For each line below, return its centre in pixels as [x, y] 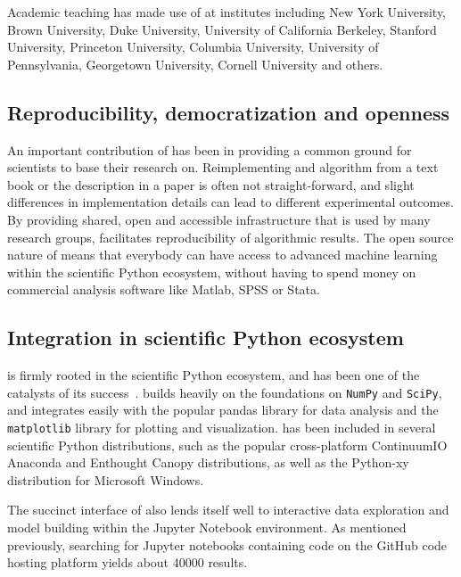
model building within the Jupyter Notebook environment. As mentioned [207, 527]
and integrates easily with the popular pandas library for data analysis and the [223, 410]
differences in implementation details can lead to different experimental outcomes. [230, 202]
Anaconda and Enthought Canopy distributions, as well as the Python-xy [208, 462]
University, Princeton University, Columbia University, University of [193, 47]
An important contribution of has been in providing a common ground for [210, 149]
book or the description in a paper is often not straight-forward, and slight [211, 184]
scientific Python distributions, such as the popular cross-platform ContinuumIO [227, 445]
